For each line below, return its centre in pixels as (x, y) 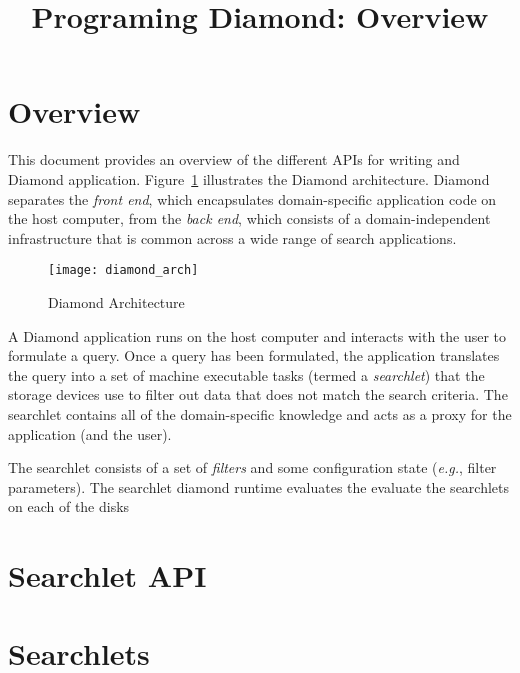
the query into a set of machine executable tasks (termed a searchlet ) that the (246, 374)
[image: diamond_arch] (123, 270)
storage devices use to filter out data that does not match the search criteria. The (258, 394)
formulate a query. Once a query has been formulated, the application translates (254, 355)
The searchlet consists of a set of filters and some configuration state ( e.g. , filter (252, 467)
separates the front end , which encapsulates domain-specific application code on (252, 198)
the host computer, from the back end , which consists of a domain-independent (249, 218)
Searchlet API (107, 575)
